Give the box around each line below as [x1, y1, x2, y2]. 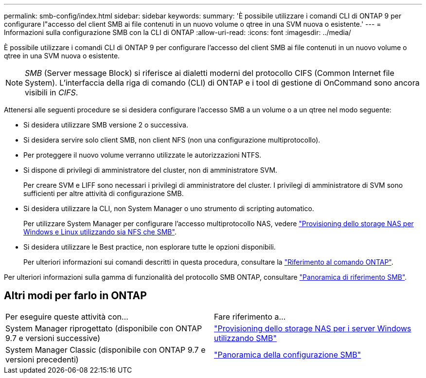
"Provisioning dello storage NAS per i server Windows [214, 323, 411, 333]
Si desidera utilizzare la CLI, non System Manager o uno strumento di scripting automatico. [23, 204, 314, 213]
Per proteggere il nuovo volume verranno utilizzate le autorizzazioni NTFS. [23, 151, 262, 159]
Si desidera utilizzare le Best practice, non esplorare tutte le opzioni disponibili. [23, 243, 276, 251]
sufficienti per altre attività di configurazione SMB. [23, 189, 184, 198]
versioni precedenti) [5, 354, 79, 364]
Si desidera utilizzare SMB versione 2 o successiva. [23, 121, 188, 129]
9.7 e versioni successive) [5, 333, 100, 343]
